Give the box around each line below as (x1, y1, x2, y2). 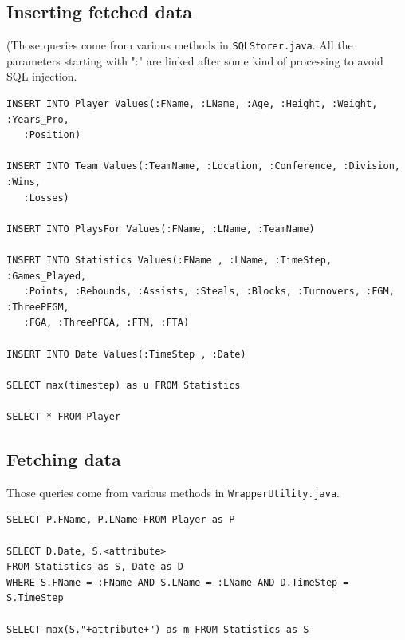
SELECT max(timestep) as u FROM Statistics (6, 379, 241, 391)
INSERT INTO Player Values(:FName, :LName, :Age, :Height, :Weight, (6, 98, 378, 110)
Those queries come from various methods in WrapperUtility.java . (6, 484, 340, 500)
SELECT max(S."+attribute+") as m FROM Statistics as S (6, 623, 309, 635)
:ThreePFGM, (6, 301, 69, 313)
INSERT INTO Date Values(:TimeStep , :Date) (6, 348, 246, 360)
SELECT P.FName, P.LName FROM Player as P (6, 514, 235, 526)
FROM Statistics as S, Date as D (6, 561, 183, 573)
